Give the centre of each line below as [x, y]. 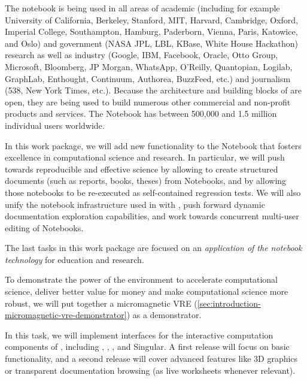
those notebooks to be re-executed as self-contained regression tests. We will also [153, 192]
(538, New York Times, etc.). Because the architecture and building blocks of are [153, 90]
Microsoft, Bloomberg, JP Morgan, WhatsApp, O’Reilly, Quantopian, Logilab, [149, 66]
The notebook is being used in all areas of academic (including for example [142, 8]
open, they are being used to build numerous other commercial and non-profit [148, 102]
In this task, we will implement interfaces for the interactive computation [139, 335]
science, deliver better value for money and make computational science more [147, 291]
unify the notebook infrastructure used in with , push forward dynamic [135, 204]
